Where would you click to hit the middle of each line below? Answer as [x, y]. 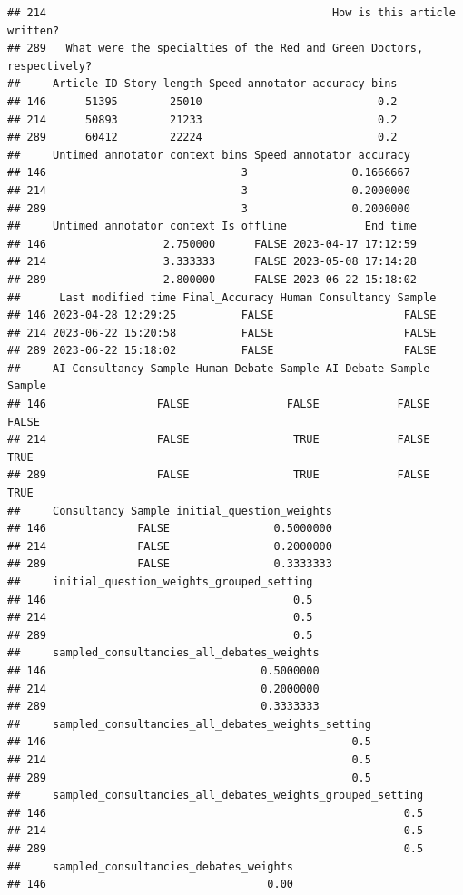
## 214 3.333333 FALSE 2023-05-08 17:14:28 [212, 262]
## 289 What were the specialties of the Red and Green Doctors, [216, 49]
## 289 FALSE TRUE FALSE [219, 475]
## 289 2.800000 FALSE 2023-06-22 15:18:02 [212, 279]
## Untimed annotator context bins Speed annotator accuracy [209, 155]
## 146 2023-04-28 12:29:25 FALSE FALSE [222, 315]
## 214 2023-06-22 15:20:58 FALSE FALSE [222, 333]
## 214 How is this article [231, 13]
